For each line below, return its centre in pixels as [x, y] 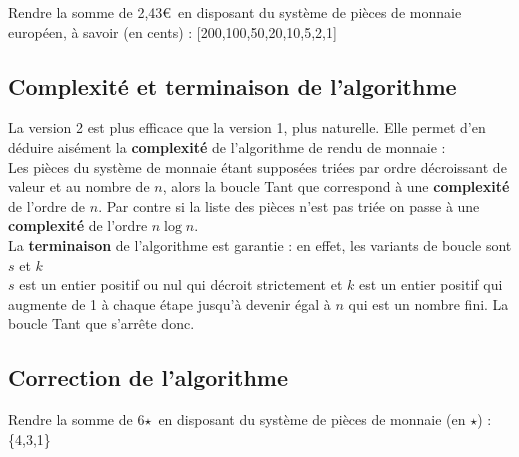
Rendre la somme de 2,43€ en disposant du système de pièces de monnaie [235, 12]
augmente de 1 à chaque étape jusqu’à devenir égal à [169, 303]
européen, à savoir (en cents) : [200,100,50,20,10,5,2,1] [172, 31]
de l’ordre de [47, 205]
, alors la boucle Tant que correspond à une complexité [336, 186]
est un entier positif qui [430, 284]
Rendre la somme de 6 [76, 419]
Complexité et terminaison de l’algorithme [232, 85]
